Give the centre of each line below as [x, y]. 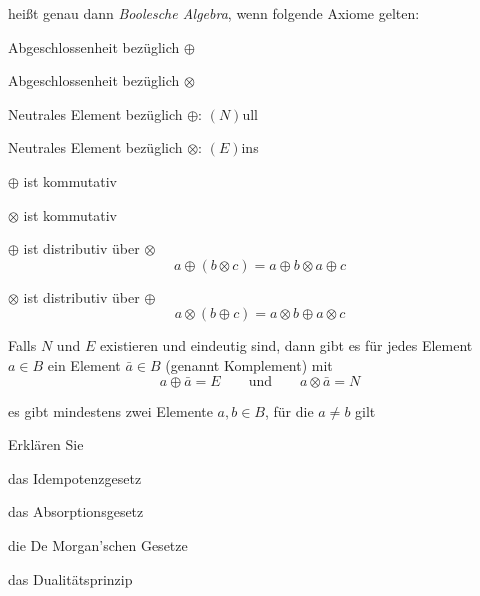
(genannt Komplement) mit [249, 364]
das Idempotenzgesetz [75, 477]
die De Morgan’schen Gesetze [98, 544]
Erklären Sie [46, 444]
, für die [289, 410]
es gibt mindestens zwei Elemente [110, 410]
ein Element [84, 364]
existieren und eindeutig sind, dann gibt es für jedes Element [286, 345]
